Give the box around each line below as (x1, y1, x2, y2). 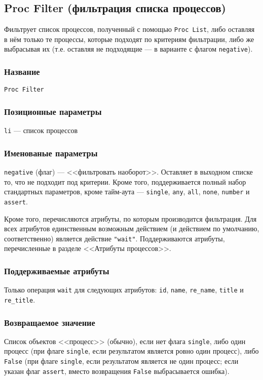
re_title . (4, 294, 35, 305)
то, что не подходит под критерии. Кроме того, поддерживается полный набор (4, 176, 246, 187)
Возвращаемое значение (4, 316, 95, 328)
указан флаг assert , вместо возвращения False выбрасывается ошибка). (4, 365, 230, 376)
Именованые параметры (4, 146, 98, 159)
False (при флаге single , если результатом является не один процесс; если (4, 356, 239, 366)
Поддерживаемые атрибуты (4, 265, 109, 277)
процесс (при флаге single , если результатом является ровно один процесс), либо (4, 346, 259, 356)
